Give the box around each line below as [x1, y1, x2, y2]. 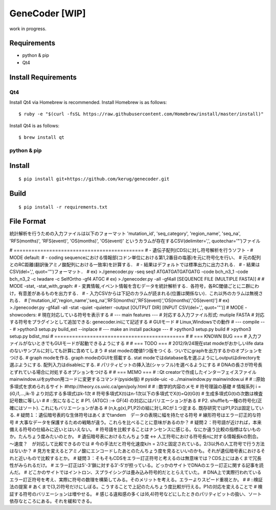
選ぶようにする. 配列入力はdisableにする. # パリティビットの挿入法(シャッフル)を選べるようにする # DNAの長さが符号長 [9, 362, 263, 368]
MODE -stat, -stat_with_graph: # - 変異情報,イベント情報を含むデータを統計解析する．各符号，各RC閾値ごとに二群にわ [9, 283, 260, 289]
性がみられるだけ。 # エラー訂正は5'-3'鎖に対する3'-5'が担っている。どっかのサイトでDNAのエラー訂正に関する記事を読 [9, 462, 264, 468]
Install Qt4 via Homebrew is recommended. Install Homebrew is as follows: [9, 99, 167, 105]
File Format [9, 217, 46, 226]
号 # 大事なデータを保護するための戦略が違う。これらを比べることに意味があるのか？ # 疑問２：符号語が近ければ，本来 [9, 419, 262, 425]
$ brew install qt [18, 135, 65, 140]
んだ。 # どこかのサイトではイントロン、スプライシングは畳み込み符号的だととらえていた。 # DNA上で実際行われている [9, 469, 262, 476]
